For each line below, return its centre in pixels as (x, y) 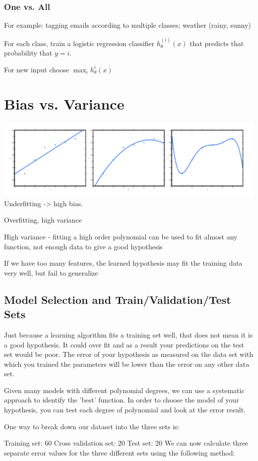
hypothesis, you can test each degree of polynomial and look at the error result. (125, 410)
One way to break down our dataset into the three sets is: (92, 426)
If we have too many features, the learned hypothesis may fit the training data (123, 263)
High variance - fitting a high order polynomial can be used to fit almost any (121, 236)
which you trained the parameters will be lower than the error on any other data (127, 364)
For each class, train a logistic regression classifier (79, 43)
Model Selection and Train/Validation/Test (118, 299)
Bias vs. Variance (64, 103)
